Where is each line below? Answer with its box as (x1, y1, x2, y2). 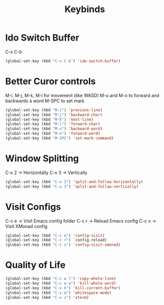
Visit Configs (5, 201, 62, 212)
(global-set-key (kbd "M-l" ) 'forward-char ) (5, 121, 100, 127)
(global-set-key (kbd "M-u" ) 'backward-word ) (5, 126, 102, 132)
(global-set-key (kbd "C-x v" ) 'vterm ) (5, 295, 89, 300)
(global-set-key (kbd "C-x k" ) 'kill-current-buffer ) (5, 285, 121, 290)
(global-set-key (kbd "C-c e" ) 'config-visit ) (5, 233, 105, 238)
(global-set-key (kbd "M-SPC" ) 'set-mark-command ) (5, 136, 114, 141)
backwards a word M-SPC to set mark (5, 98, 85, 104)
